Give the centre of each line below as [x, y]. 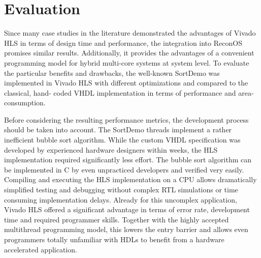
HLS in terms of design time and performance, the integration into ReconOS [123, 42]
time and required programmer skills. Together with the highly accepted [117, 219]
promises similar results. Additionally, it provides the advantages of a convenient [129, 53]
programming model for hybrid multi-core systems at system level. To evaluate [127, 62]
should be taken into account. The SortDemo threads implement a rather [118, 130]
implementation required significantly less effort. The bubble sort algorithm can [128, 160]
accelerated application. [41, 249]
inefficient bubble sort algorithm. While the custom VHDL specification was [122, 140]
